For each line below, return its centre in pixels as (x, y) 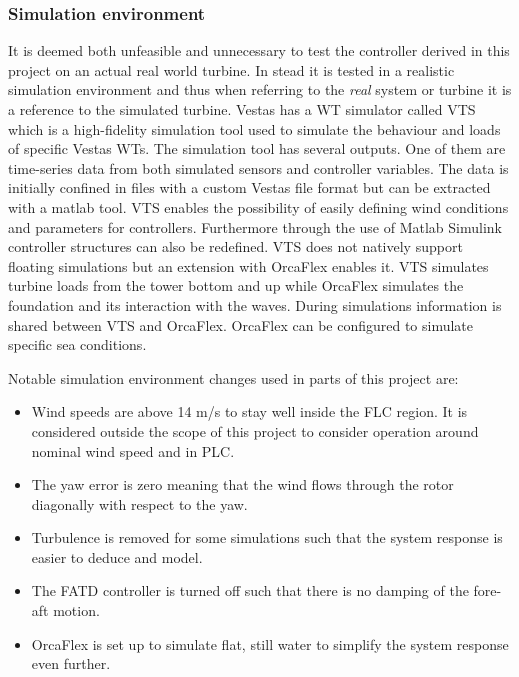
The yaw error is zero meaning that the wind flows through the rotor (242, 484)
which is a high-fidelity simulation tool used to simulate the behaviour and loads (254, 128)
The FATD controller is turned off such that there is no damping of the (250, 590)
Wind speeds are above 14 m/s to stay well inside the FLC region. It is (249, 411)
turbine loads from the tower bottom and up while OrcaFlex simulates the (236, 285)
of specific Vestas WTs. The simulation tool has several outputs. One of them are (257, 148)
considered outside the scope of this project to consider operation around (255, 430)
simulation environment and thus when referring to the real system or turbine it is (260, 89)
